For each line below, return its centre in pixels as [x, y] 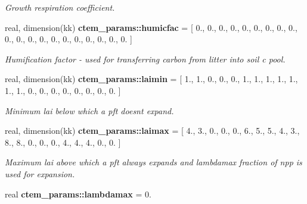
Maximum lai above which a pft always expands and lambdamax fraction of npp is [153, 162]
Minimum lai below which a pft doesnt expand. [89, 110]
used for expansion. [40, 173]
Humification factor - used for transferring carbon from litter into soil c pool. [145, 59]
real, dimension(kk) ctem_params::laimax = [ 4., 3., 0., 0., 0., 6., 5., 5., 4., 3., [152, 131]
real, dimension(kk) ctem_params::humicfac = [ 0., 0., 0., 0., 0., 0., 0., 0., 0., [151, 27]
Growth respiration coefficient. [60, 7]
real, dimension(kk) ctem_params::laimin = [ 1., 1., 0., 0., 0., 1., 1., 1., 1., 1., [151, 79]
